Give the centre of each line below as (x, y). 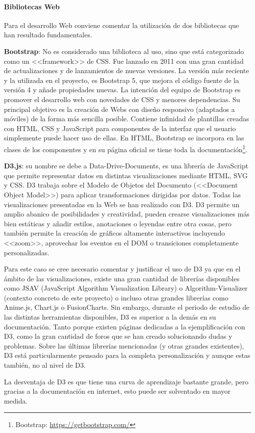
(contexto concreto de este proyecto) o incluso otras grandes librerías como (116, 297)
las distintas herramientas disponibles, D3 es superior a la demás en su (110, 317)
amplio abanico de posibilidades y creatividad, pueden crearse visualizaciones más (127, 214)
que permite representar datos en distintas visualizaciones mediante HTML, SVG (126, 175)
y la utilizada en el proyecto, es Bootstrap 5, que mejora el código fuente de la (122, 80)
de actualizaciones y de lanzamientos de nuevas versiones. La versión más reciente (127, 70)
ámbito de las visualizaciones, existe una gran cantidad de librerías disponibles (122, 278)
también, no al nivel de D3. (45, 365)
